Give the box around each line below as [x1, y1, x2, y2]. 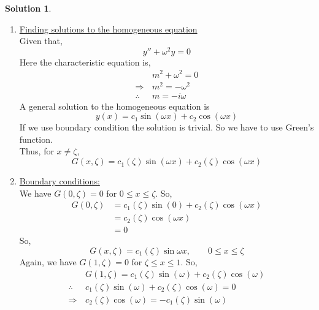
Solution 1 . [5, 2, 52, 14]
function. [19, 132, 53, 145]
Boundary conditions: [19, 175, 100, 187]
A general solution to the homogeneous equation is [19, 99, 210, 112]
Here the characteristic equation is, [19, 55, 151, 68]
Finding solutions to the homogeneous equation [19, 22, 198, 35]
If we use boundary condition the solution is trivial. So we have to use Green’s [19, 121, 314, 134]
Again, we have [19, 255, 77, 268]
